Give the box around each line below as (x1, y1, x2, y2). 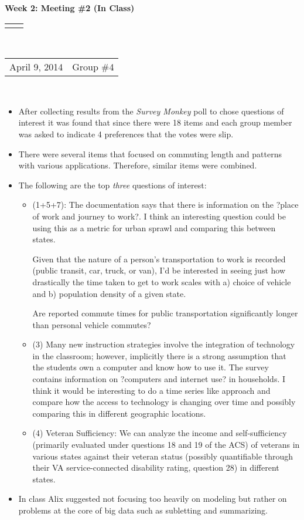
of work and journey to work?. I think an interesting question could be (32, 210, 286, 222)
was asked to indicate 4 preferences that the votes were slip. (18, 127, 234, 140)
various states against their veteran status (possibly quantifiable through (32, 450, 293, 462)
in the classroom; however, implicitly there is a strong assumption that (32, 349, 286, 362)
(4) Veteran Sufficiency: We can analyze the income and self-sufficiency (32, 427, 287, 439)
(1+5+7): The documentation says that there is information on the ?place (32, 198, 299, 211)
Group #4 (72, 60, 114, 74)
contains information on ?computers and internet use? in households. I (32, 373, 286, 385)
